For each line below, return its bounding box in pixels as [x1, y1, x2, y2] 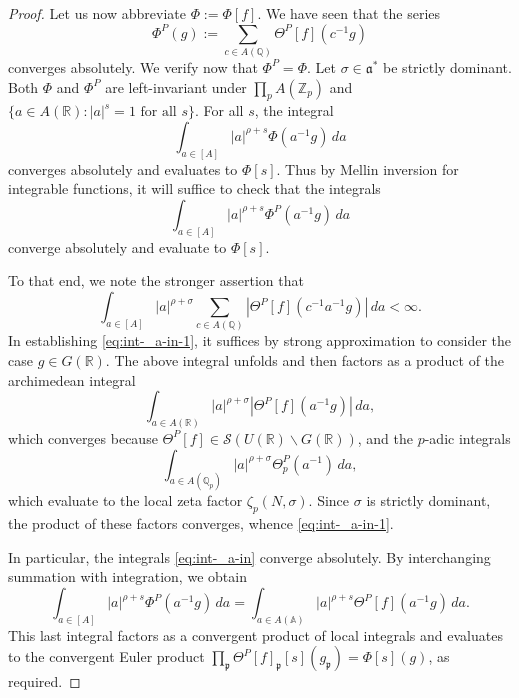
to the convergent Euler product [8, 646, 205, 667]
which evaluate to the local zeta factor [8, 490, 243, 511]
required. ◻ [8, 671, 81, 692]
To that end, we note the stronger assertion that [8, 270, 304, 291]
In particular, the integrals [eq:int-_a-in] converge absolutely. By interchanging [8, 546, 491, 567]
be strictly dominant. [383, 56, 512, 77]
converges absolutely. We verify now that [8, 56, 258, 77]
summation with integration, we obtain [8, 566, 247, 587]
